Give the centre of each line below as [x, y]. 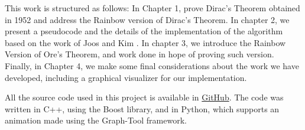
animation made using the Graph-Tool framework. [96, 120]
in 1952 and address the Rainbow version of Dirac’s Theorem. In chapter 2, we [147, 19]
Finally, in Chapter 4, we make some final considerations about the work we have [152, 65]
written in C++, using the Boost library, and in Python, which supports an [142, 108]
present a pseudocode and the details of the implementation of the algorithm [144, 31]
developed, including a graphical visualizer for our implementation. [126, 77]
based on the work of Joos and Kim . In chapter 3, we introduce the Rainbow [145, 42]
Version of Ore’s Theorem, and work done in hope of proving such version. [139, 54]
